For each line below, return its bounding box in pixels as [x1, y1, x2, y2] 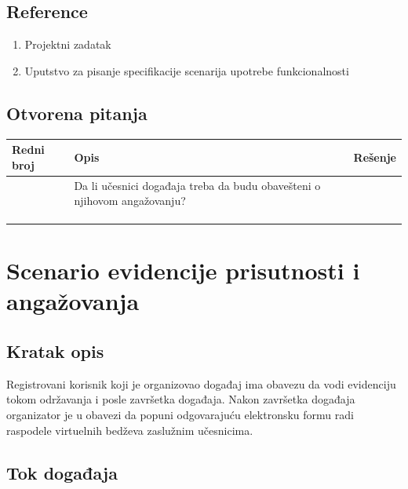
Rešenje [353, 148, 396, 165]
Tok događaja [6, 460, 118, 484]
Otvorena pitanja [6, 100, 148, 125]
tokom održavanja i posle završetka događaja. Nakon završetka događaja [6, 391, 355, 407]
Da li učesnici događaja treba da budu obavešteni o [74, 177, 321, 193]
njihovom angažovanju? [74, 192, 186, 209]
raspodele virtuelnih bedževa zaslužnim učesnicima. [6, 421, 253, 438]
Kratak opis [6, 338, 104, 363]
